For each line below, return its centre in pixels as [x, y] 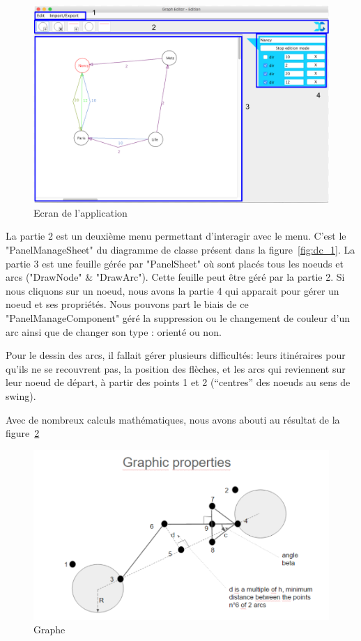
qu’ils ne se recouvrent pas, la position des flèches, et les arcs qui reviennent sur [176, 368]
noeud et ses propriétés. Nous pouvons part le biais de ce [127, 304]
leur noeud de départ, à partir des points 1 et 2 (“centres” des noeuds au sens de [178, 382]
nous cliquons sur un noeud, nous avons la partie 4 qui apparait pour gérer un [172, 290]
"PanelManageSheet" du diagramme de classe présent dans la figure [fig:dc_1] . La [180, 249]
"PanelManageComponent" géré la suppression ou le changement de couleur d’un [178, 317]
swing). [21, 395]
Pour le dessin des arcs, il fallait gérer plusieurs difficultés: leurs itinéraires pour [176, 355]
